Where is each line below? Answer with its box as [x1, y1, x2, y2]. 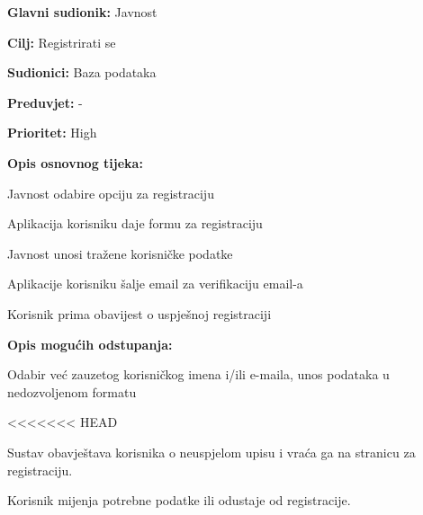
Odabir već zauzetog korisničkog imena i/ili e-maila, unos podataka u [7, 365, 390, 384]
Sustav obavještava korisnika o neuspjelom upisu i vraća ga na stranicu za [7, 442, 416, 461]
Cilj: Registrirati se [7, 32, 116, 51]
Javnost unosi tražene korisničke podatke [7, 244, 233, 262]
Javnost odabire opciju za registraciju [7, 183, 214, 202]
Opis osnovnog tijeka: [7, 153, 143, 172]
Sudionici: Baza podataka [7, 63, 157, 82]
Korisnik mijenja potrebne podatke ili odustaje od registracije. [7, 491, 351, 510]
